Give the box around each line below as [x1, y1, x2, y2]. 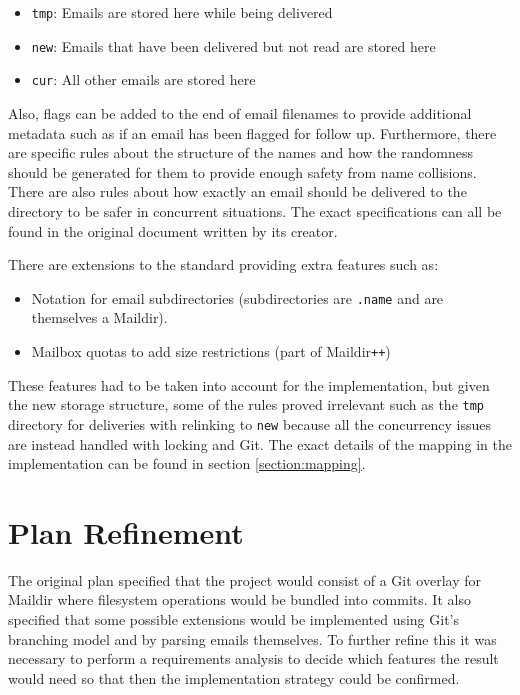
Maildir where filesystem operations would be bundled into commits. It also [8, 589, 471, 610]
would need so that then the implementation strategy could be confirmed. [8, 667, 460, 688]
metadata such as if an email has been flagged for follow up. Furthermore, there [8, 122, 497, 143]
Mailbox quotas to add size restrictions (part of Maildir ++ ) [31, 340, 391, 361]
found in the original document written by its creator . [8, 220, 338, 241]
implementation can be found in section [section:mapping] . [8, 453, 366, 474]
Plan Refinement [8, 511, 244, 552]
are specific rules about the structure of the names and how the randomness [8, 142, 473, 163]
